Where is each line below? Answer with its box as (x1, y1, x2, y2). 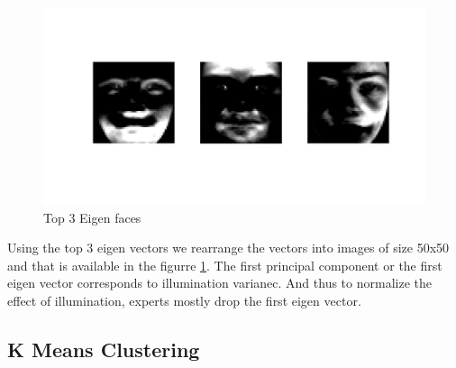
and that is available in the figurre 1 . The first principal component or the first (7, 255, 442, 274)
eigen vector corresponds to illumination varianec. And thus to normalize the (7, 273, 432, 292)
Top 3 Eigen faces (43, 207, 141, 226)
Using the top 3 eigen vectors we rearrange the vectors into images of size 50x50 (7, 238, 450, 257)
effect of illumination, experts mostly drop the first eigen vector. (7, 291, 361, 309)
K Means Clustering (7, 335, 200, 363)
